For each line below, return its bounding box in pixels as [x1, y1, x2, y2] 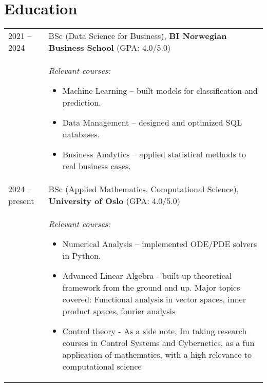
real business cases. [62, 160, 131, 172]
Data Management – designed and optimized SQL [62, 116, 242, 129]
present [8, 195, 34, 207]
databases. [62, 128, 100, 140]
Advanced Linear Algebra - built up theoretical [62, 270, 232, 282]
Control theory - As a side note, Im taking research [62, 325, 247, 337]
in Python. [62, 250, 101, 262]
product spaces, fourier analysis [62, 305, 176, 317]
